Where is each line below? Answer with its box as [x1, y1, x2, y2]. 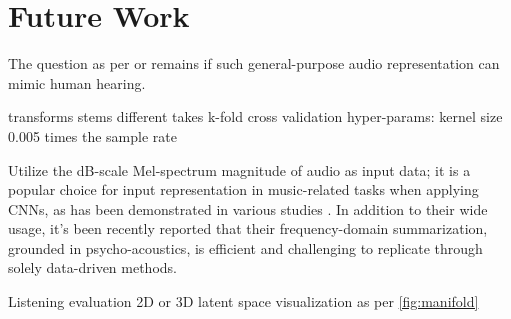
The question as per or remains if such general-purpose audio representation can [8, 53, 500, 74]
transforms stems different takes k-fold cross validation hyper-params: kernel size [8, 106, 503, 127]
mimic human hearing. [8, 72, 146, 93]
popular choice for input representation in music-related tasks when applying [8, 179, 479, 200]
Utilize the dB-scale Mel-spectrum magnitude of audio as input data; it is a [8, 159, 471, 180]
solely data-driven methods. [8, 257, 177, 278]
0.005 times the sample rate [8, 125, 177, 146]
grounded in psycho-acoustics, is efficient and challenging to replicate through [8, 237, 483, 258]
